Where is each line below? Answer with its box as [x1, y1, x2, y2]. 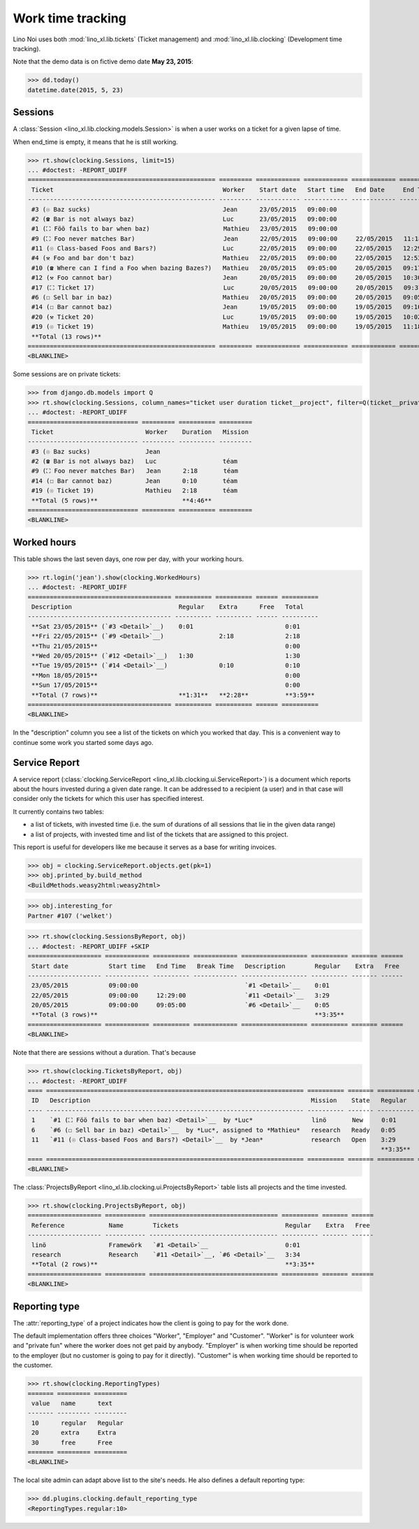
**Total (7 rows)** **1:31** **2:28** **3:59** [31, 691, 316, 699]
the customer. [13, 1361, 53, 1370]
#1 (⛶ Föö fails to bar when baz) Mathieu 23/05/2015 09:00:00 [31, 225, 338, 233]
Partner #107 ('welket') [27, 911, 113, 920]
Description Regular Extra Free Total [31, 603, 304, 611]
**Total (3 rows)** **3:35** [31, 1011, 345, 1019]
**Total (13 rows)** [31, 332, 102, 341]
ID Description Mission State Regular [31, 1097, 407, 1104]
